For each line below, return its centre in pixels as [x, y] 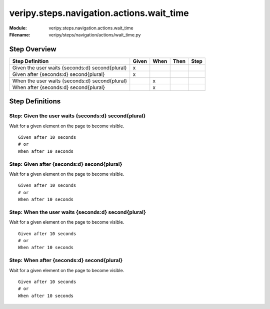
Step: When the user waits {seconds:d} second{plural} [77, 212]
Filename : [20, 34]
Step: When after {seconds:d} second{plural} [66, 261]
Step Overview [33, 49]
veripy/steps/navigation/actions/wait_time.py [95, 34]
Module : [18, 28]
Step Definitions [35, 102]
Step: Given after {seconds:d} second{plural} [66, 164]
